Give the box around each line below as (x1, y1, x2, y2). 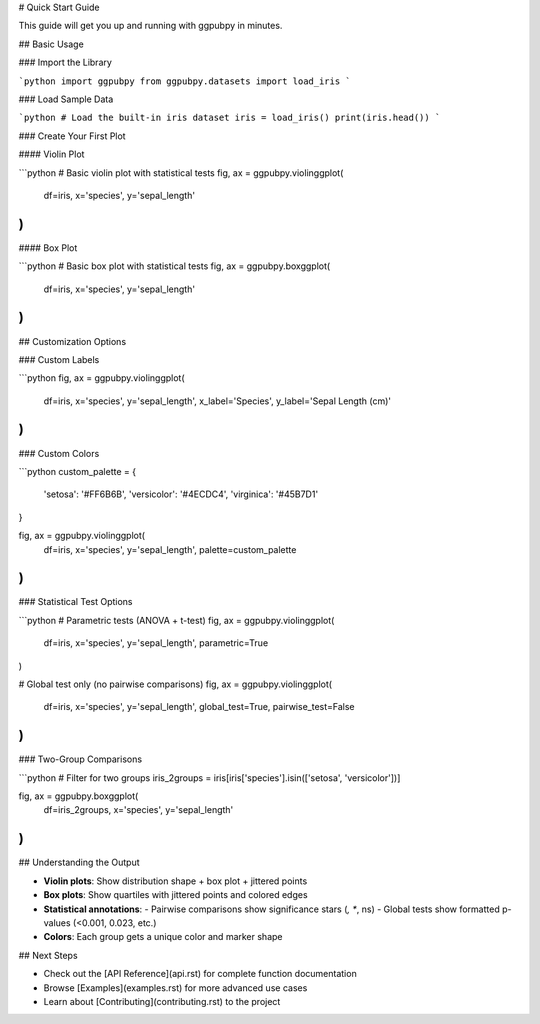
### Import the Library (18, 56, 112, 69)
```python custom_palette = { (18, 465, 137, 477)
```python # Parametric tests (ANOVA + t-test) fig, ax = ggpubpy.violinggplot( (18, 614, 335, 626)
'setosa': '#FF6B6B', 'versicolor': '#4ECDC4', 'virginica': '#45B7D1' (43, 488, 319, 500)
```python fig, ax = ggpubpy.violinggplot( (18, 372, 185, 384)
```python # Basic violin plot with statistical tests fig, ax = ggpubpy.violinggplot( (18, 166, 344, 179)
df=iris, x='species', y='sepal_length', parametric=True (43, 637, 269, 649)
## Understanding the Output (18, 856, 140, 869)
